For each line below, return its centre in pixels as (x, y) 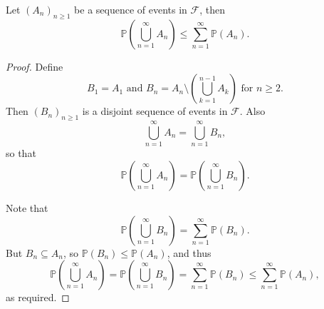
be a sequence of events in (131, 9)
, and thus (189, 252)
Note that (27, 207)
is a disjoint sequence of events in (155, 111)
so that (21, 153)
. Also (252, 111)
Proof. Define (35, 66)
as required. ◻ (38, 297)
